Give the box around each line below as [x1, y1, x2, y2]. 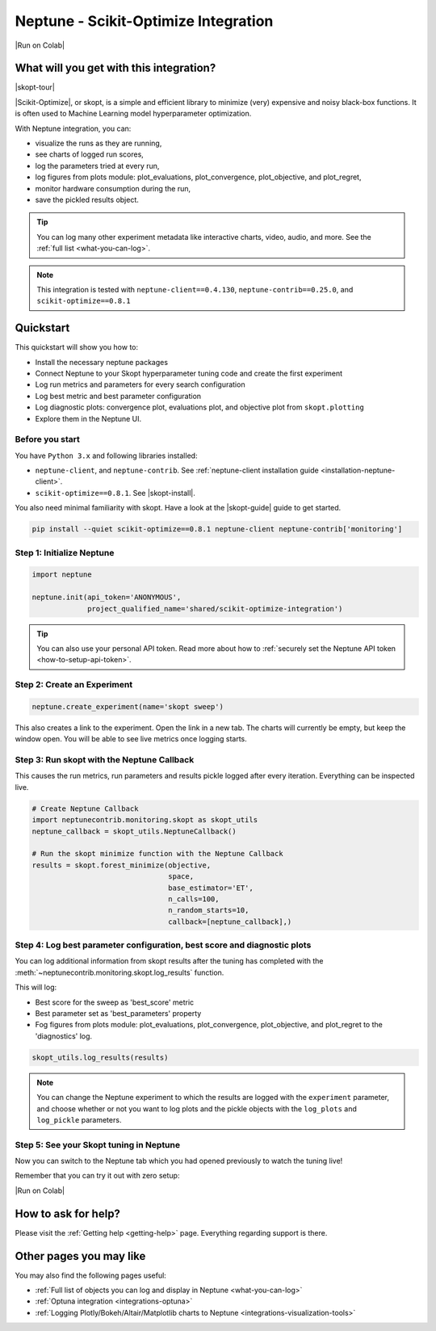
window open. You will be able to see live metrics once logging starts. [15, 734, 247, 744]
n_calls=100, [168, 894, 220, 904]
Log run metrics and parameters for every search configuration [35, 380, 245, 389]
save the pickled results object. [35, 195, 139, 204]
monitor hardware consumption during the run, [35, 183, 191, 193]
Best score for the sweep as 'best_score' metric [35, 997, 195, 1007]
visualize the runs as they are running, [35, 138, 162, 149]
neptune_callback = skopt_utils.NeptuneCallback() [31, 826, 237, 836]
